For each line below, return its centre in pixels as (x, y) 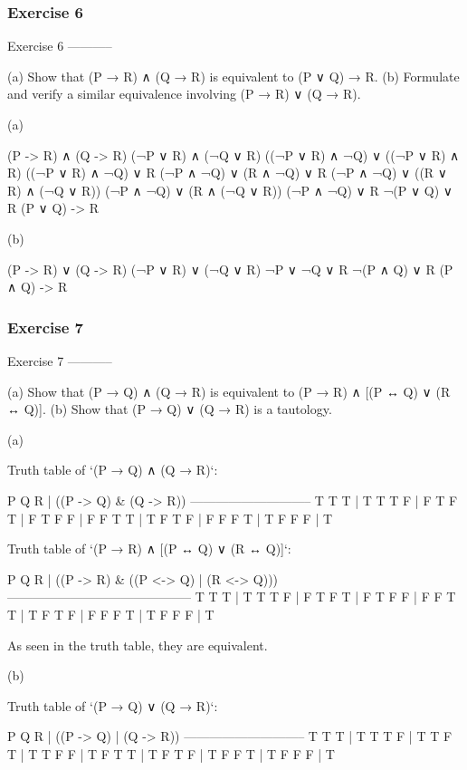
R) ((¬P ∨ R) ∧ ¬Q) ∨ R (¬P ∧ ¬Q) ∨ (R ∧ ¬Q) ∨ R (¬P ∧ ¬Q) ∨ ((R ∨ (228, 173)
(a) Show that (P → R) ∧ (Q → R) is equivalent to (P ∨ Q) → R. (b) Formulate (233, 76)
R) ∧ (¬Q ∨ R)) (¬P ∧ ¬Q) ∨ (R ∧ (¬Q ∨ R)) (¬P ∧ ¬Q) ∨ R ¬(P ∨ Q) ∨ (230, 190)
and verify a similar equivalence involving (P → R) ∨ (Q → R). (184, 94)
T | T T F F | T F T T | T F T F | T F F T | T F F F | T (171, 753)
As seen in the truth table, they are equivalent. (138, 645)
